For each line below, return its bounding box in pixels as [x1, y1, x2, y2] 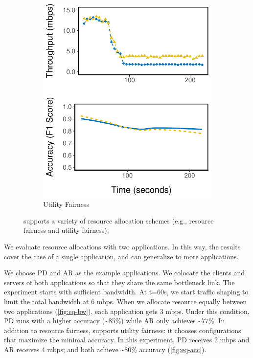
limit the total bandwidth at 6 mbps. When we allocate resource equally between [4, 296, 247, 306]
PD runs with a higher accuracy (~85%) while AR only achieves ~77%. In [4, 315, 225, 326]
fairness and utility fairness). [23, 225, 109, 235]
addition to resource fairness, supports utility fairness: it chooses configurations [4, 325, 241, 335]
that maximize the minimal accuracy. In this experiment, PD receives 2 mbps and [4, 335, 250, 345]
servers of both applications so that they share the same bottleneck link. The [4, 277, 235, 287]
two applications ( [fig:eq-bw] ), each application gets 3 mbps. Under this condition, [4, 306, 250, 316]
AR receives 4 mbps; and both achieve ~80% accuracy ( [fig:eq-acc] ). [4, 344, 207, 354]
